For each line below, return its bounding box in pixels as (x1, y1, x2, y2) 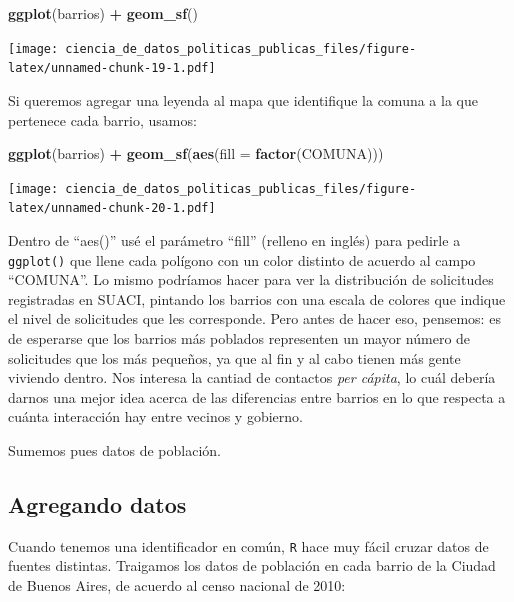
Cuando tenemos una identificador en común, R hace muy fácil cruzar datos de (8, 535, 489, 556)
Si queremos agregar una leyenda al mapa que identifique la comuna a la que (8, 89, 478, 110)
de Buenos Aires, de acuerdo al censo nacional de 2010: (8, 575, 346, 596)
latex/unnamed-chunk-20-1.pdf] (8, 201, 216, 216)
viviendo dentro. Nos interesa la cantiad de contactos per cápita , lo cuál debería (8, 367, 496, 388)
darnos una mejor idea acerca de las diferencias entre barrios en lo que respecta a (8, 386, 506, 407)
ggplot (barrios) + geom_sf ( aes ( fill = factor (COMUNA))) (8, 143, 384, 164)
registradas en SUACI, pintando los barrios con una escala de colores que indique (8, 288, 506, 309)
